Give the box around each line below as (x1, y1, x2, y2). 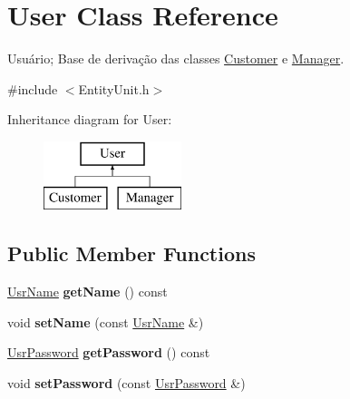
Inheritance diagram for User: (7, 110, 172, 129)
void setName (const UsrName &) (7, 312, 204, 331)
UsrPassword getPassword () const (7, 343, 210, 362)
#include (7, 79, 58, 98)
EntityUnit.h (78, 79, 150, 98)
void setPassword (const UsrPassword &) (7, 374, 246, 393)
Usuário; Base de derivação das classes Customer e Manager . (7, 49, 345, 68)
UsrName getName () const (7, 282, 168, 301)
